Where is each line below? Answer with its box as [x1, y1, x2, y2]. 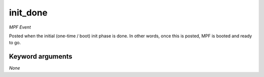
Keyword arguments [9, 52, 73, 61]
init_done [9, 7, 48, 18]
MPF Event [9, 24, 31, 30]
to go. [9, 40, 21, 46]
